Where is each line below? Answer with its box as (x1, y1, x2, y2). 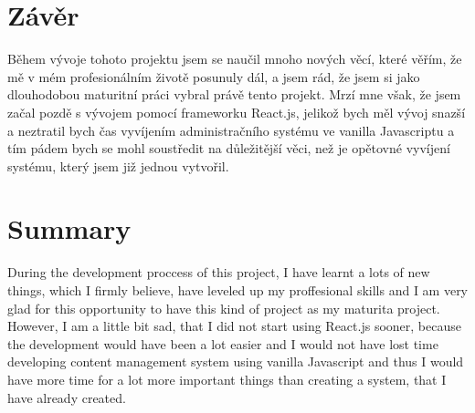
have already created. (7, 387, 126, 407)
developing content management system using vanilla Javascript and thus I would (7, 352, 464, 371)
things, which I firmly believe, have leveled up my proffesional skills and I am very (7, 281, 469, 299)
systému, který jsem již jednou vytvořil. (7, 156, 229, 175)
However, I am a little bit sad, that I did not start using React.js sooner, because (7, 316, 461, 336)
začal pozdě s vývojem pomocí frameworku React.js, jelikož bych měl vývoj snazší (7, 102, 466, 121)
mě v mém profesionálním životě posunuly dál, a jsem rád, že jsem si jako (7, 67, 420, 86)
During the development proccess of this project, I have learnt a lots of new (7, 263, 430, 282)
